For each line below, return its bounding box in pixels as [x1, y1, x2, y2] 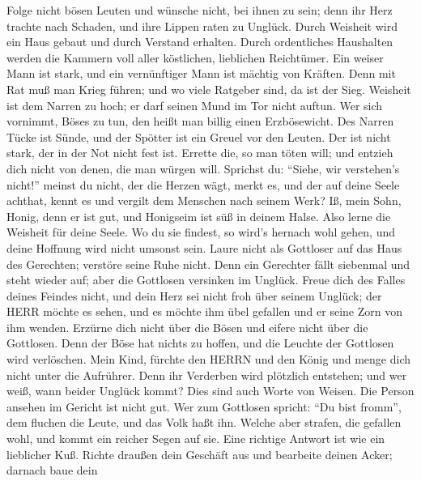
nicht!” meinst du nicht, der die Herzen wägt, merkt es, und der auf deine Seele [6, 176, 400, 193]
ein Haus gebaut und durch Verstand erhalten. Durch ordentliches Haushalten [6, 33, 393, 50]
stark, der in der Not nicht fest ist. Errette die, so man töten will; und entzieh [6, 144, 393, 161]
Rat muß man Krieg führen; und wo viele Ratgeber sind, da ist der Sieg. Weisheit [6, 80, 411, 97]
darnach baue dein [6, 462, 98, 479]
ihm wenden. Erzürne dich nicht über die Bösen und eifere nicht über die [6, 318, 368, 335]
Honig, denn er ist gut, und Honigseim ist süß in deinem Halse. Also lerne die [6, 207, 391, 224]
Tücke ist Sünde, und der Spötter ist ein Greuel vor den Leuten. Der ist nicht [6, 128, 391, 145]
